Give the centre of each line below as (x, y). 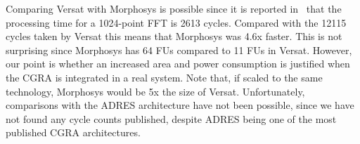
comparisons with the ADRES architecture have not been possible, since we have (180, 105)
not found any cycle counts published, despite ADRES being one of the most (171, 118)
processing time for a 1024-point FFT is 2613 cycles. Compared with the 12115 (176, 22)
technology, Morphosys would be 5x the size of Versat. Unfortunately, (155, 91)
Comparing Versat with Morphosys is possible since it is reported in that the (174, 8)
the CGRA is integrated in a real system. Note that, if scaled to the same (164, 77)
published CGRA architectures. (73, 132)
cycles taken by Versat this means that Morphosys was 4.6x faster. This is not (174, 36)
